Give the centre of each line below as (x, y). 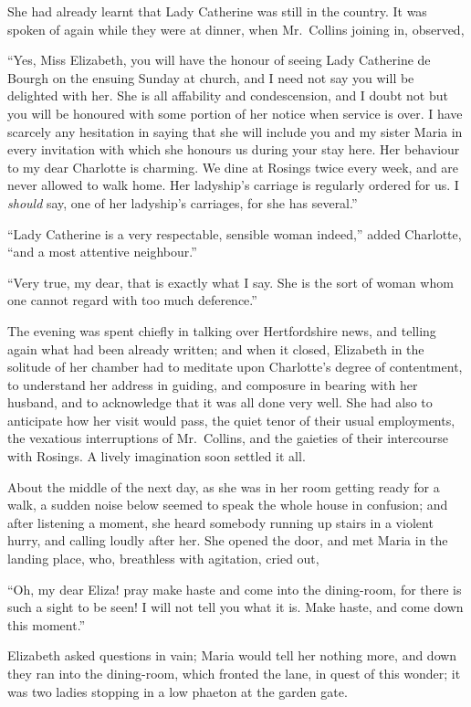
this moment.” (47, 624)
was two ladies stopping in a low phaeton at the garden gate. (178, 691)
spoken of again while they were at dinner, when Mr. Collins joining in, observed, (236, 29)
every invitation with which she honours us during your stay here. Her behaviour (234, 149)
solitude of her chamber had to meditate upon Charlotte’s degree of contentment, (235, 367)
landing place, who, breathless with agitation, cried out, (163, 559)
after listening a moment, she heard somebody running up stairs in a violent (220, 522)
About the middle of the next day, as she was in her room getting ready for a (224, 486)
